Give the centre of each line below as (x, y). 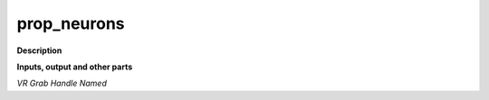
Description (39, 50)
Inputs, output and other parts (75, 67)
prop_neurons (71, 23)
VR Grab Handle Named (62, 83)
